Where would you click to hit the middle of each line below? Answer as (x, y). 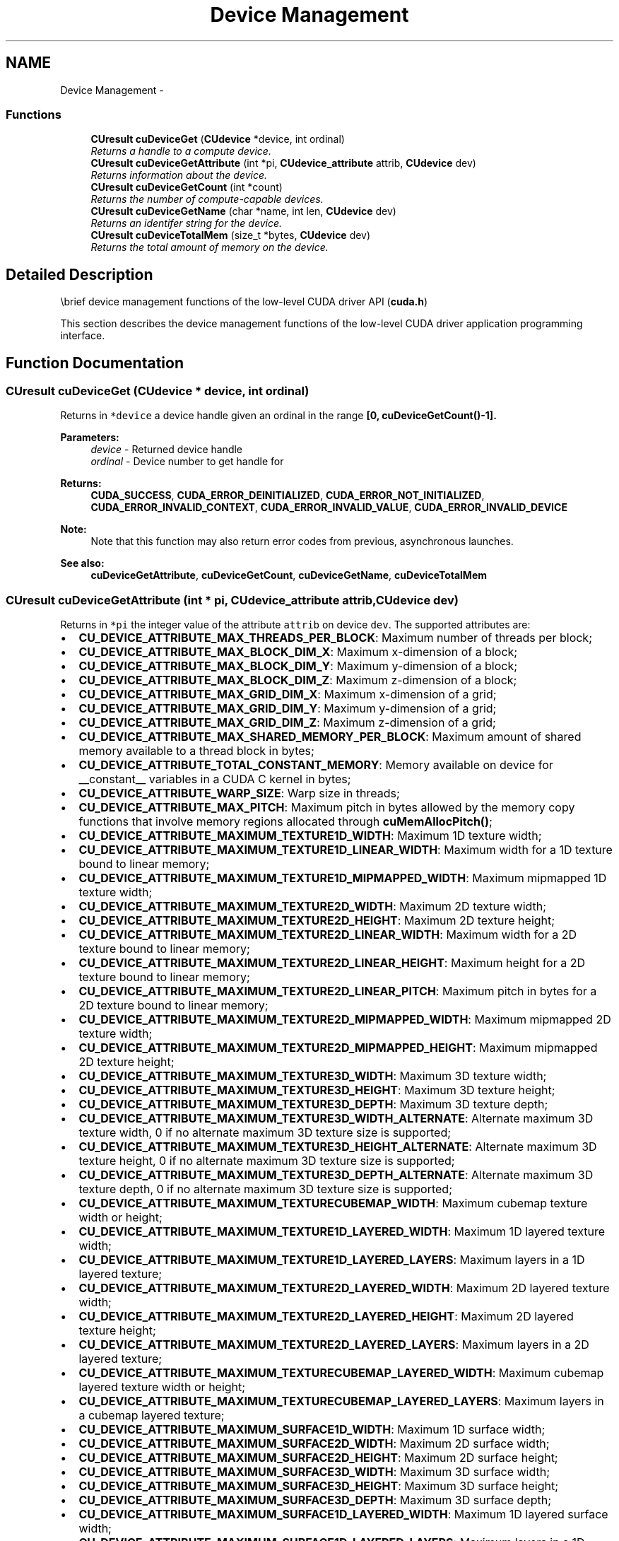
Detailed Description (79, 274)
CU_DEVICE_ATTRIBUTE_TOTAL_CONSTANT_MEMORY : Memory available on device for (316, 765)
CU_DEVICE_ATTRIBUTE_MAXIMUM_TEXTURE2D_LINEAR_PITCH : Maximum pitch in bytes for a (338, 991)
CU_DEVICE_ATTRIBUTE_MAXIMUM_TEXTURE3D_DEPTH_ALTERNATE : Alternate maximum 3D (336, 1175)
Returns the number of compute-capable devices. (207, 199)
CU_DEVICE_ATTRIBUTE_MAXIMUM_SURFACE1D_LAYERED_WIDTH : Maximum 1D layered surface (343, 1514)
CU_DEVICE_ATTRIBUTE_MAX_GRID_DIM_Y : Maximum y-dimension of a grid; (288, 709)
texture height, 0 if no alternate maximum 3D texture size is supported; (267, 1161)
